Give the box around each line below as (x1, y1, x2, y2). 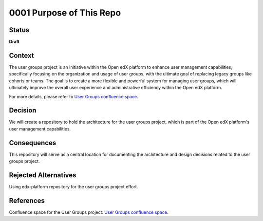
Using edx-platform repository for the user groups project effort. (9, 184, 138, 190)
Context (9, 51, 34, 59)
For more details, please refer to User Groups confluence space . (9, 93, 138, 99)
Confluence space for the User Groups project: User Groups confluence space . (9, 209, 169, 215)
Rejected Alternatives (9, 171, 76, 179)
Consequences (9, 139, 56, 147)
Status (9, 26, 30, 34)
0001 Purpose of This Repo (9, 7, 121, 18)
